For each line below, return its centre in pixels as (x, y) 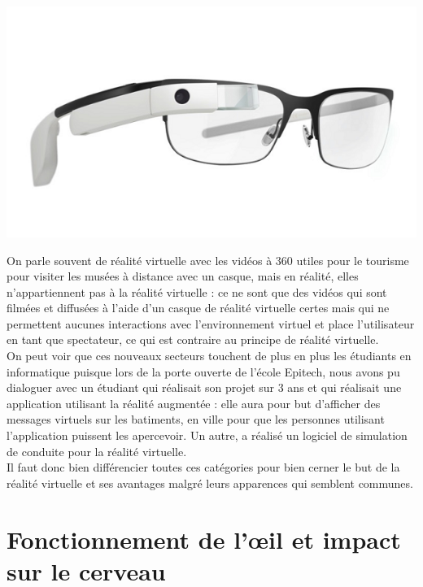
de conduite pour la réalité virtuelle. (97, 451)
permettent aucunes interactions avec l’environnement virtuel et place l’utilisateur (211, 323)
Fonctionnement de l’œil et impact (204, 539)
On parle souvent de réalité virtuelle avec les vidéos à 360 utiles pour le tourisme (208, 260)
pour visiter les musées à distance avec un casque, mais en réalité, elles (183, 276)
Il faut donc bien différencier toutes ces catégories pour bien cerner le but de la (203, 467)
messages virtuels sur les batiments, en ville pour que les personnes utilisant (196, 419)
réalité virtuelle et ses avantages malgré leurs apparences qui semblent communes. (210, 483)
